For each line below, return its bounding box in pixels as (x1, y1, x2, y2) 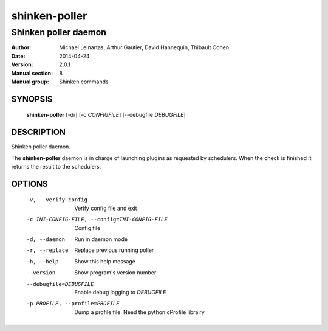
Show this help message (74, 257, 136, 265)
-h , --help (26, 258, 59, 265)
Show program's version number (74, 269, 157, 276)
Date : (11, 52, 26, 60)
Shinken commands (59, 78, 109, 85)
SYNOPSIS (11, 94, 53, 104)
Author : (11, 44, 32, 51)
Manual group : (11, 78, 49, 85)
